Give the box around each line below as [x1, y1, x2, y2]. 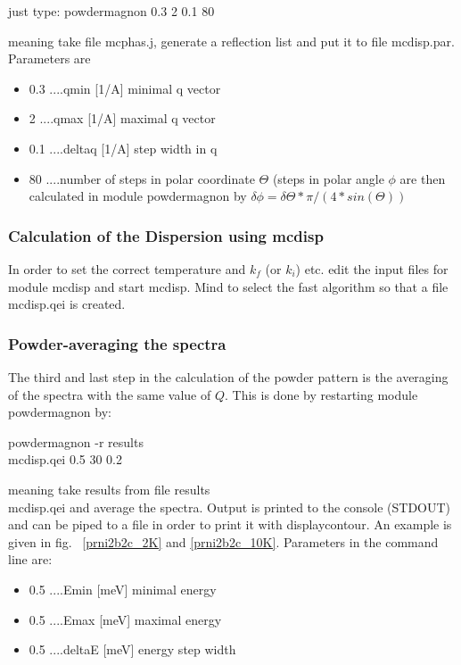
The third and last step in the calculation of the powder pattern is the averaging [8, 367, 449, 386]
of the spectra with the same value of [8, 385, 211, 403]
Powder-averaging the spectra [8, 332, 226, 354]
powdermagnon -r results [8, 432, 144, 451]
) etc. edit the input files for [295, 259, 449, 278]
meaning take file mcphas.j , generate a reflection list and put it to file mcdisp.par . [8, 31, 455, 50]
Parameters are [8, 49, 91, 68]
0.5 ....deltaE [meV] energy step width [29, 640, 236, 659]
